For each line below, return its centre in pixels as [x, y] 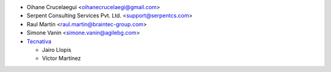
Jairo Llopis [57, 49]
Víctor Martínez [62, 59]
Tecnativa [39, 41]
